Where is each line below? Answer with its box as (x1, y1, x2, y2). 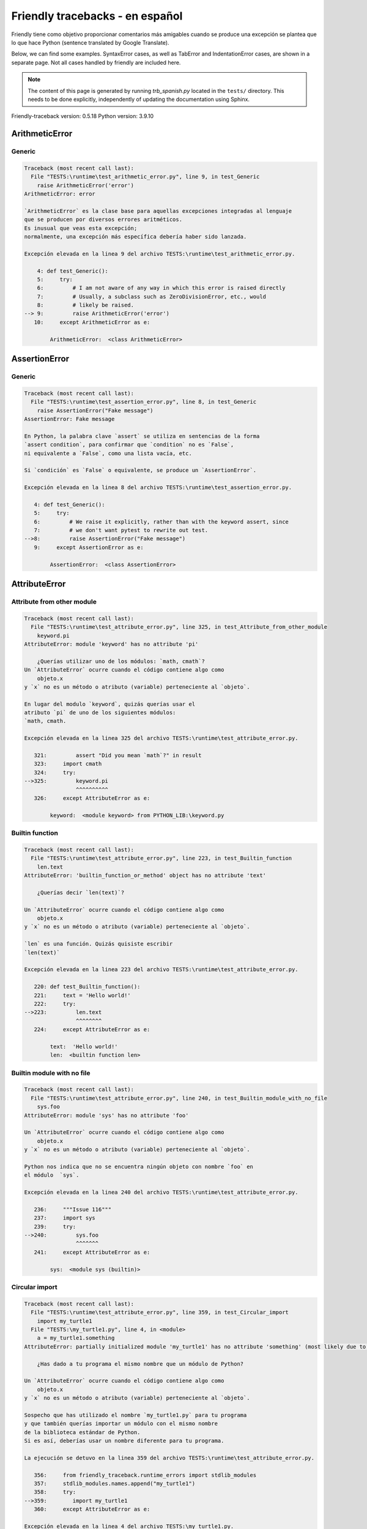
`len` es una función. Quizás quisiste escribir (24, 941, 173, 947)
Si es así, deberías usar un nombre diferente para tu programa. (24, 1437, 224, 1445)
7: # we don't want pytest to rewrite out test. (34, 527, 209, 534)
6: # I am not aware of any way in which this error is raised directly (37, 284, 286, 292)
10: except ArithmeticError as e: (34, 319, 150, 325)
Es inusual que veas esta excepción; (24, 224, 138, 232)
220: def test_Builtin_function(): (34, 983, 141, 990)
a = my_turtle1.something (37, 1335, 115, 1342)
